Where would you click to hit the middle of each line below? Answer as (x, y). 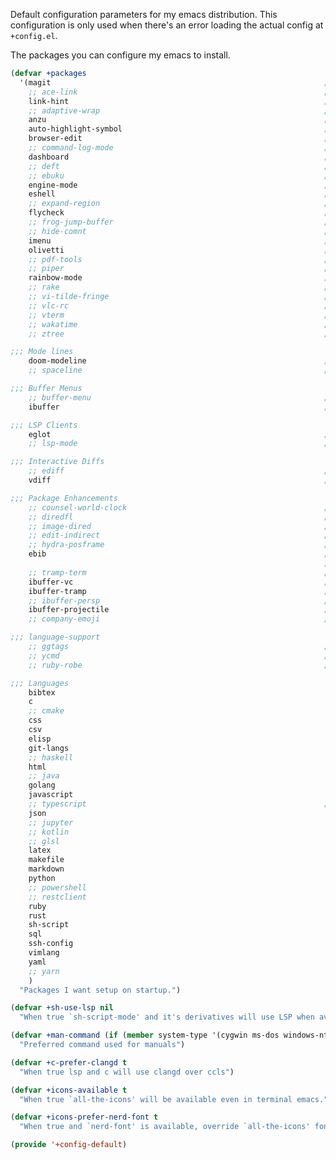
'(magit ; (174, 82)
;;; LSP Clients (44, 425)
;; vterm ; (178, 315)
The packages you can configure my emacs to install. (120, 55)
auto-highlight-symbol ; (178, 129)
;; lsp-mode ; (178, 444)
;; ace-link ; (178, 92)
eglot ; (178, 434)
